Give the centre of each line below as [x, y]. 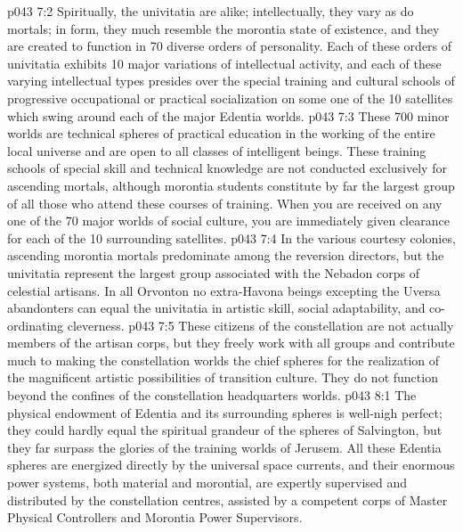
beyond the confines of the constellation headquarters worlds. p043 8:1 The [212, 395]
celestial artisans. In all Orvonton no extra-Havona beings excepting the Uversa [224, 290]
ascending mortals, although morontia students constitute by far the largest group [231, 185]
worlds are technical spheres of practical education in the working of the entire [221, 133]
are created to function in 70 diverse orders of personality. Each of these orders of [230, 46]
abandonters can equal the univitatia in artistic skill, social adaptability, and [216, 308]
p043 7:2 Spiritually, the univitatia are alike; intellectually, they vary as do [211, 11]
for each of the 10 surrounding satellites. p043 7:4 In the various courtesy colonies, [231, 237]
